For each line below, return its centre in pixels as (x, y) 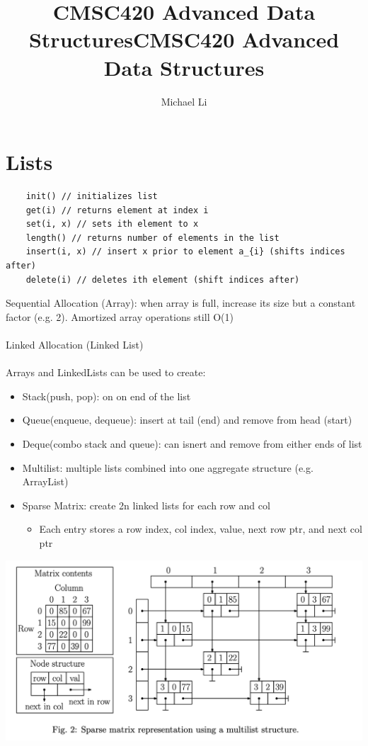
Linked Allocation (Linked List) (75, 344)
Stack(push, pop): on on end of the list (107, 396)
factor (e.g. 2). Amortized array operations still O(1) (120, 316)
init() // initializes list (92, 197)
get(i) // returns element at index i (117, 210)
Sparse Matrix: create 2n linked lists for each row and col (146, 505)
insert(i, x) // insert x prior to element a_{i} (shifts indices (185, 252)
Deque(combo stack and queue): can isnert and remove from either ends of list (192, 443)
